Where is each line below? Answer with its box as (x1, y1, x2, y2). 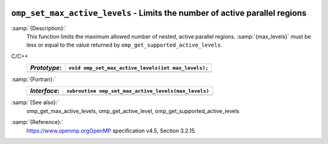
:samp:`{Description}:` (11, 24, 67, 31)
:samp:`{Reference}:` (11, 119, 64, 126)
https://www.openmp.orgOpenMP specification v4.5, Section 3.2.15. (26, 127, 197, 134)
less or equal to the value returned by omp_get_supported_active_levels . (26, 41, 223, 48)
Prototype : (30, 64, 62, 72)
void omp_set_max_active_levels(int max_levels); (68, 64, 209, 71)
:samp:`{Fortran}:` (11, 76, 56, 83)
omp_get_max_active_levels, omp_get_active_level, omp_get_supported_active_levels (26, 107, 240, 114)
